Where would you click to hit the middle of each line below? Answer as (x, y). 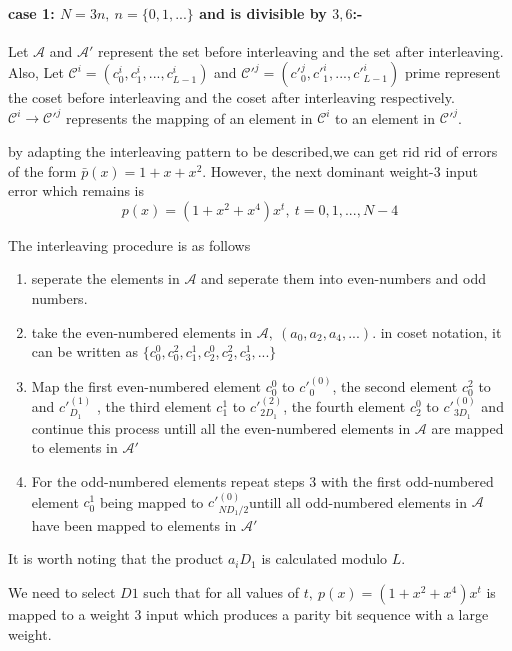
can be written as (85, 351)
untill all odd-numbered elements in (358, 501)
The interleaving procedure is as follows (129, 244)
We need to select (62, 592)
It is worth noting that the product (116, 558)
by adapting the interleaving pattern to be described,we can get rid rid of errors (253, 151)
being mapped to (151, 501)
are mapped (467, 427)
